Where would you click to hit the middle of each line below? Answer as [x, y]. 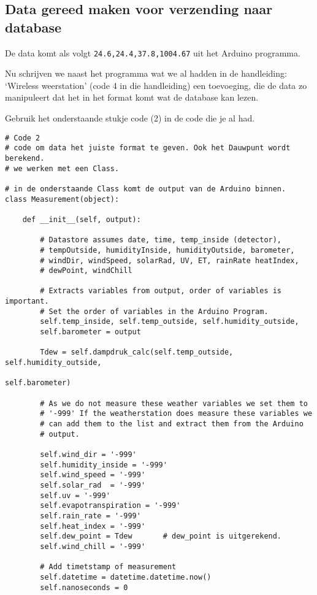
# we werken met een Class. [62, 168]
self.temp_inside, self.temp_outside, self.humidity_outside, [170, 322]
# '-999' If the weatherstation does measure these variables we [176, 414]
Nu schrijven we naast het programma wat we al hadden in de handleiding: [146, 73]
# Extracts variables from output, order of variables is [161, 291]
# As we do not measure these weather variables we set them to [174, 403]
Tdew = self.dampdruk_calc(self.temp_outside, [137, 352]
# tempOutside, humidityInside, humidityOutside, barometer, [167, 250]
